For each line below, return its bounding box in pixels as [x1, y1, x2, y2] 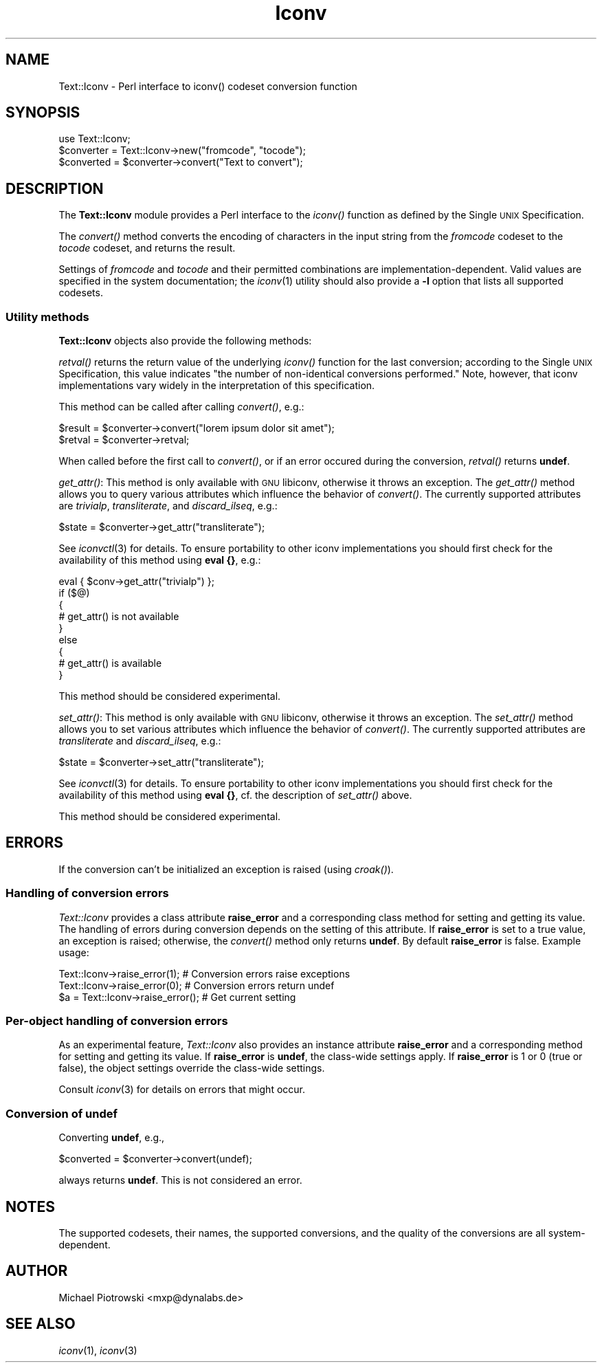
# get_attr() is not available [58, 610, 179, 623]
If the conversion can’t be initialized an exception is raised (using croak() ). [58, 863, 394, 875]
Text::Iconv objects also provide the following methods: [58, 335, 312, 347]
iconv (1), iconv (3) [58, 1344, 137, 1356]
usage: [58, 946, 89, 958]
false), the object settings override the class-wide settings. [58, 1062, 325, 1074]
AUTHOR [5, 1262, 68, 1280]
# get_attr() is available [58, 657, 162, 670]
